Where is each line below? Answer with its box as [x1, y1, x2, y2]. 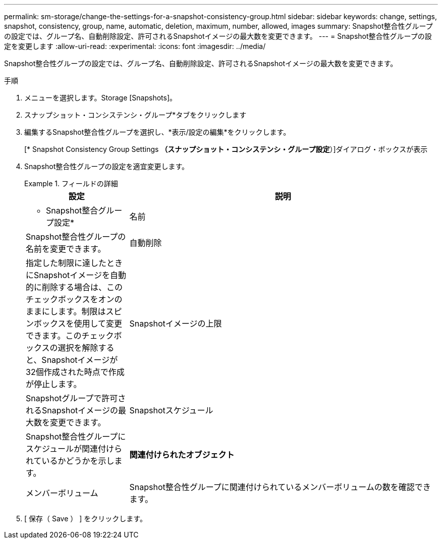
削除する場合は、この [42, 282, 123, 292]
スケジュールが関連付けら [26, 444, 122, 454]
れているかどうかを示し [26, 456, 115, 466]
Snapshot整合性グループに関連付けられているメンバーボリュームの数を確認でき [129, 482, 431, 492]
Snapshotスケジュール [129, 405, 213, 415]
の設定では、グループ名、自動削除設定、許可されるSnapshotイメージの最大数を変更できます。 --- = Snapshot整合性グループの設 [4, 32, 432, 40]
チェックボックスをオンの [26, 294, 123, 304]
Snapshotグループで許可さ [26, 393, 126, 403]
